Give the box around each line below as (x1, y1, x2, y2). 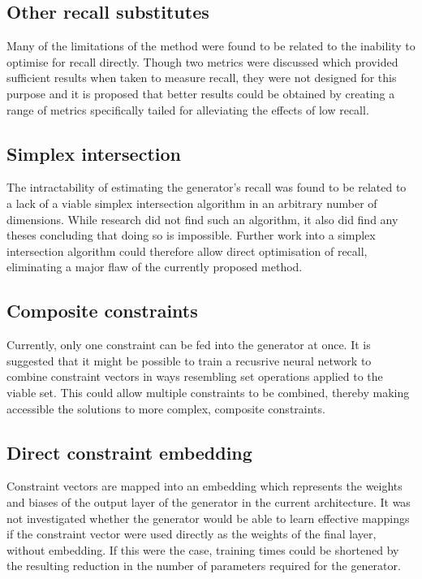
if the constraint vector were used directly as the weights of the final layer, (6, 525, 377, 542)
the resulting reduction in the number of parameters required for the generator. (6, 557, 401, 574)
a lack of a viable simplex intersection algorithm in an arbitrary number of (6, 194, 377, 211)
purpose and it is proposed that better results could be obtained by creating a (6, 84, 395, 102)
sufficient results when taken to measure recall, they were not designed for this (6, 69, 397, 86)
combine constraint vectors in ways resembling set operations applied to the (6, 368, 383, 385)
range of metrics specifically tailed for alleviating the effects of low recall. (6, 101, 369, 118)
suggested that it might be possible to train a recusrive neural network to (6, 352, 372, 369)
